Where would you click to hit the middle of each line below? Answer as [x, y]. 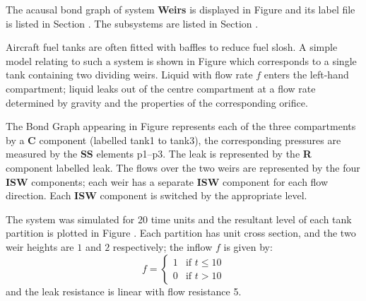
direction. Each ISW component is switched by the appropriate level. [157, 195]
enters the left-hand [306, 75]
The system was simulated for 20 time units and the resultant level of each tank [179, 219]
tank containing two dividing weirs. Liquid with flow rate [129, 75]
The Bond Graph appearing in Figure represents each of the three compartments [181, 126]
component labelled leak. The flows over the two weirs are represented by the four [183, 167]
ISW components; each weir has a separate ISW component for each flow [167, 181]
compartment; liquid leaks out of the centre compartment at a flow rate [161, 88]
